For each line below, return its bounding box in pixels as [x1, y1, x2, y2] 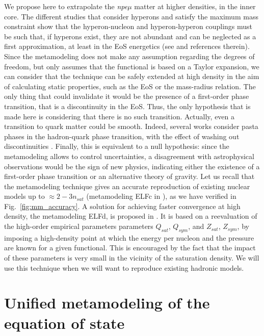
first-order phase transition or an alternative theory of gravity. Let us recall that [4, 171, 255, 182]
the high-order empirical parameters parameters [4, 221, 153, 231]
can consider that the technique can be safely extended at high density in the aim [4, 71, 259, 82]
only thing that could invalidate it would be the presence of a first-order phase [4, 91, 249, 101]
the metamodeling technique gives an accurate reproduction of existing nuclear [4, 180, 250, 191]
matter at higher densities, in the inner [134, 1, 256, 11]
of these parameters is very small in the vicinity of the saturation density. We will [4, 252, 259, 263]
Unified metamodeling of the [4, 292, 210, 313]
